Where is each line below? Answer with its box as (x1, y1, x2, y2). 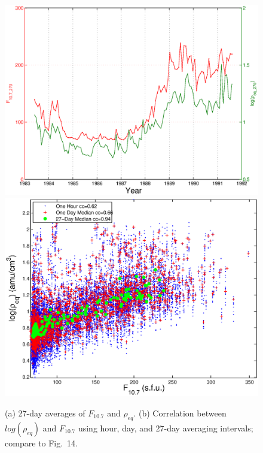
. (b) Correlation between (133, 407, 227, 419)
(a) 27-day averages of (5, 407, 85, 419)
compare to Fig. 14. (5, 436, 78, 449)
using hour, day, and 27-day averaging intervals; (78, 421, 253, 434)
